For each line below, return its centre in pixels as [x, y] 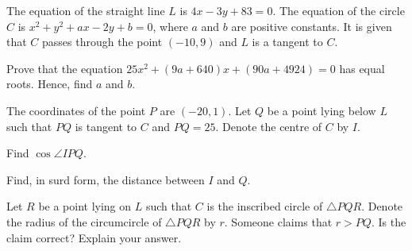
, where [170, 26]
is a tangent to [287, 42]
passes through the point [102, 42]
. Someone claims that [278, 221]
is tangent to [106, 126]
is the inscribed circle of [265, 206]
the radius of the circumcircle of [84, 221]
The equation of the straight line [86, 10]
